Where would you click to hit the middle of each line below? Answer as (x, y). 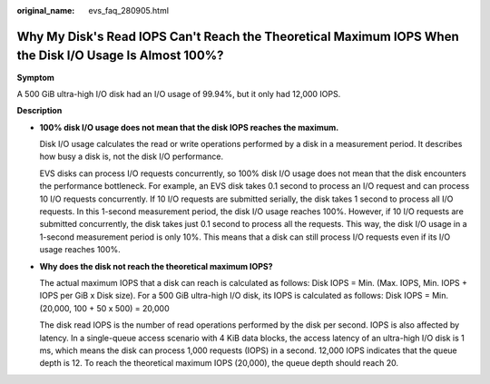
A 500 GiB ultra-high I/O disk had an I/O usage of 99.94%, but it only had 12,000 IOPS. (179, 94)
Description (39, 111)
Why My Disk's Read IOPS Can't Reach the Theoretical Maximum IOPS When (238, 36)
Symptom (35, 77)
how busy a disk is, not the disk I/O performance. (132, 157)
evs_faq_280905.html (129, 10)
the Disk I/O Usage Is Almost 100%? (120, 56)
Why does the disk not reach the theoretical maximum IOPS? (156, 266)
